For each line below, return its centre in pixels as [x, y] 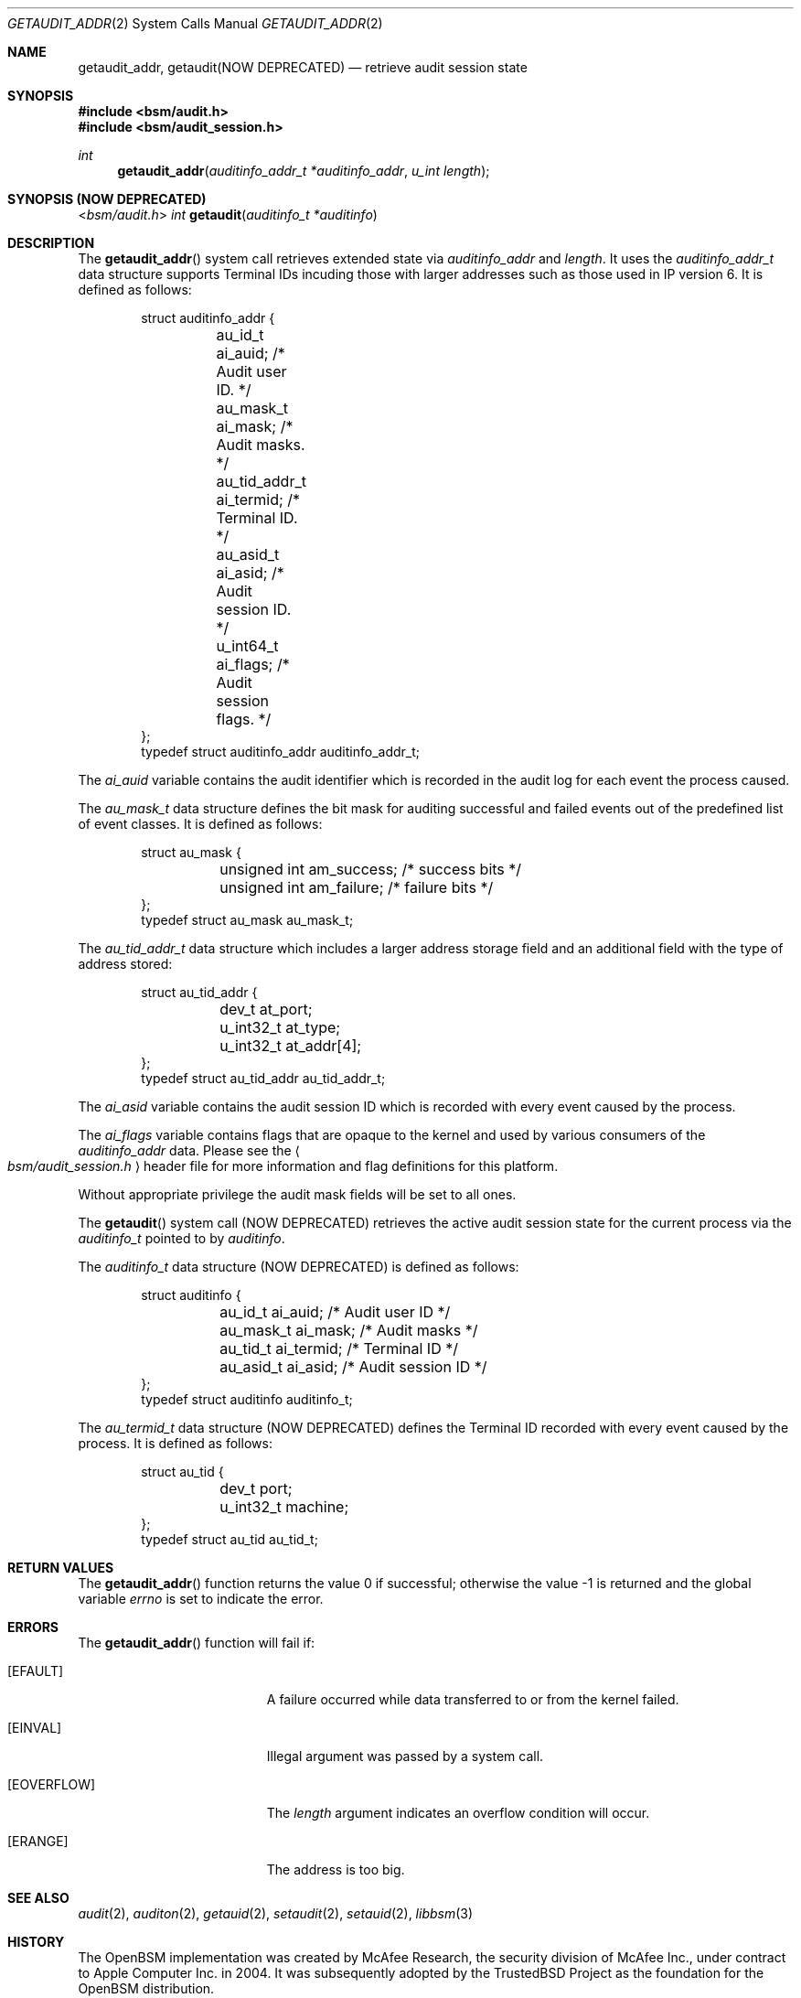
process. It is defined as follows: [175, 1443]
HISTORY [36, 1942]
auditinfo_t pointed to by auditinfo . [182, 1238]
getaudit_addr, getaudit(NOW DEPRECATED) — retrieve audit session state [303, 67]
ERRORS [33, 1627]
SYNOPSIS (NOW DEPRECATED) [107, 199]
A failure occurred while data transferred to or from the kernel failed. [473, 1699]
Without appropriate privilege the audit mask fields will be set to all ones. [297, 1194]
